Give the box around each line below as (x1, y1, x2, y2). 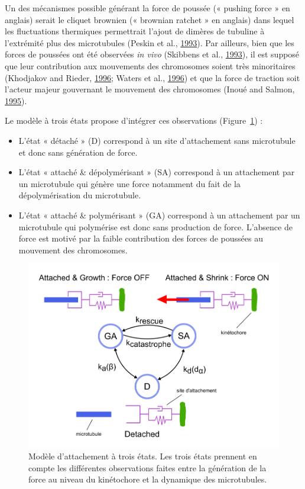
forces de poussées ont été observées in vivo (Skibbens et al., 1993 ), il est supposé (5, 48, 300, 60)
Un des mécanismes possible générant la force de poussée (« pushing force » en (5, 2, 290, 14)
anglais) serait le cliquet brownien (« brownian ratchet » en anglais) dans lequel (5, 13, 294, 25)
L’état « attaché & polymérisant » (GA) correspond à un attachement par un (18, 208, 300, 221)
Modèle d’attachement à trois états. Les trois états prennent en (28, 449, 257, 462)
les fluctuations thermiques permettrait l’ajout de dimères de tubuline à (5, 25, 265, 37)
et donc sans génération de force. (18, 146, 138, 158)
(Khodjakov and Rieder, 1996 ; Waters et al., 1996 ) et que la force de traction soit (5, 71, 300, 83)
